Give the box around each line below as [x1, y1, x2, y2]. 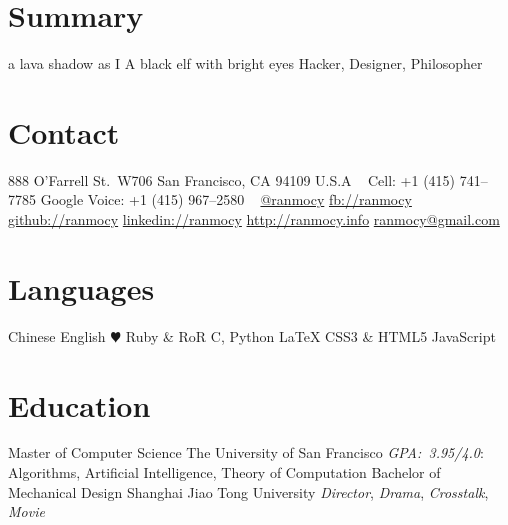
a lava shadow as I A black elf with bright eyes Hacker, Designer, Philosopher [8, 53, 483, 74]
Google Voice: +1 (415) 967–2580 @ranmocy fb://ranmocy [40, 189, 412, 210]
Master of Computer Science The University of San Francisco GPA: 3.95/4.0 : [8, 442, 484, 463]
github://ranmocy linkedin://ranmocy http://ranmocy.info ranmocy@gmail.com [8, 209, 500, 230]
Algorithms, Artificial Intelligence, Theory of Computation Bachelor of [8, 462, 441, 483]
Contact [8, 111, 120, 152]
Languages [8, 267, 155, 308]
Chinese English [8, 325, 106, 346]
